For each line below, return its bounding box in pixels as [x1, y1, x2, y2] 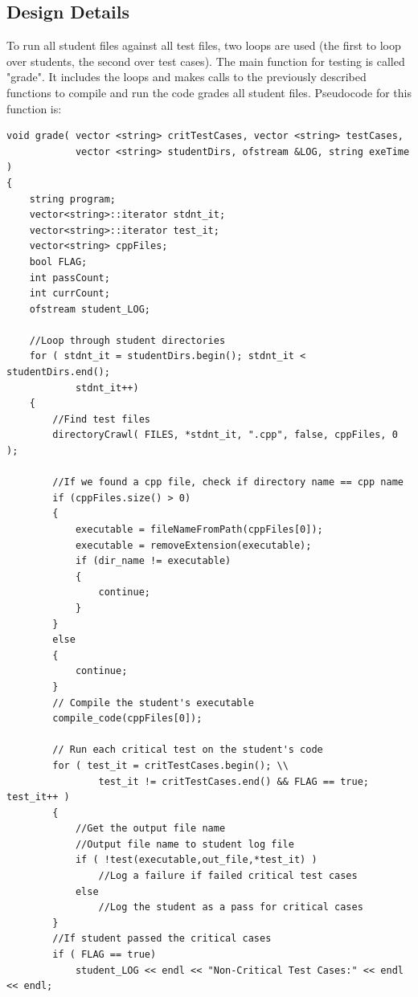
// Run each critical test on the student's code [52, 744, 323, 756]
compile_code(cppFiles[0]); [52, 713, 203, 725]
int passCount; [29, 272, 110, 284]
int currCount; [29, 288, 110, 300]
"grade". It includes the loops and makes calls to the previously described [6, 68, 367, 85]
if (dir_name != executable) [75, 555, 232, 567]
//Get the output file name [75, 823, 226, 835]
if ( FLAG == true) [52, 949, 157, 961]
